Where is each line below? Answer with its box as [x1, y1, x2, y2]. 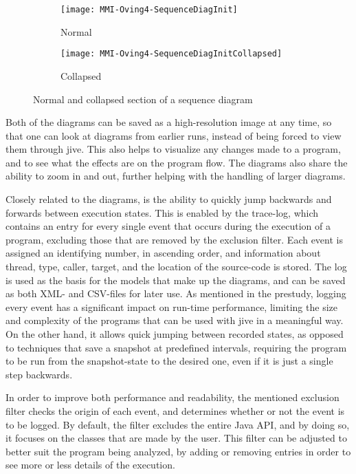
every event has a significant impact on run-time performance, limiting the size [5, 299, 337, 314]
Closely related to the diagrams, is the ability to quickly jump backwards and [5, 192, 332, 206]
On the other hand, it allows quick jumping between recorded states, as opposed [5, 327, 344, 341]
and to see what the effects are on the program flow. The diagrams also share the [5, 155, 348, 169]
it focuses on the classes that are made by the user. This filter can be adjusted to [5, 431, 347, 445]
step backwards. [5, 367, 73, 381]
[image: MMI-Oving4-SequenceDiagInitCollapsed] [60, 49, 282, 59]
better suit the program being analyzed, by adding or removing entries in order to [5, 444, 351, 458]
